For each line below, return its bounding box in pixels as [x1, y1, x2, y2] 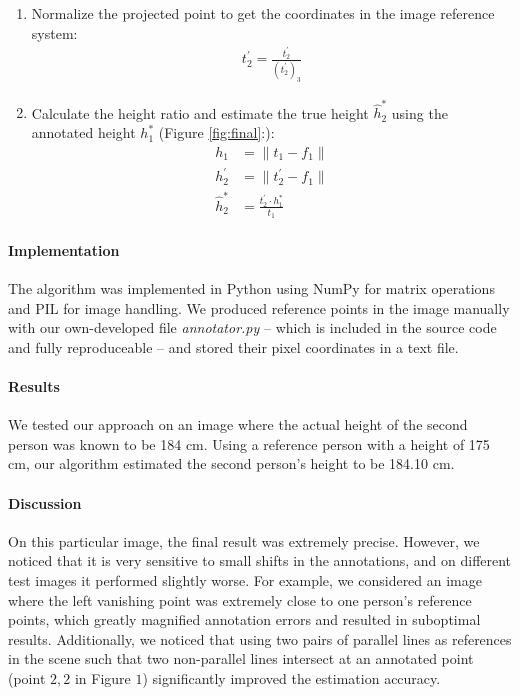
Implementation [8, 239, 120, 260]
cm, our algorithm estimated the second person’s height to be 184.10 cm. [8, 453, 455, 474]
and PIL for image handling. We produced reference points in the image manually [8, 297, 510, 318]
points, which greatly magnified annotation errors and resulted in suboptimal [8, 609, 481, 630]
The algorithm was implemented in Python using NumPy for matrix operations [8, 278, 495, 299]
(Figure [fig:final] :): [158, 122, 275, 143]
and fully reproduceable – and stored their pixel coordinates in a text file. [8, 336, 459, 357]
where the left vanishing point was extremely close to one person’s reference [8, 589, 472, 610]
